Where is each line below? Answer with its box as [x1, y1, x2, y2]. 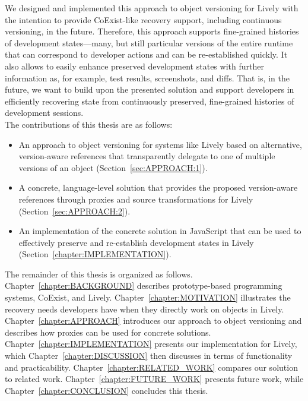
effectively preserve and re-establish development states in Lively [18, 236, 254, 248]
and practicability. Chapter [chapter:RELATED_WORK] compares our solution [5, 361, 298, 373]
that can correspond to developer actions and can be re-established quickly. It [5, 48, 288, 61]
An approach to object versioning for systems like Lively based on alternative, [18, 138, 302, 150]
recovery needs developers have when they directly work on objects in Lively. [5, 302, 284, 315]
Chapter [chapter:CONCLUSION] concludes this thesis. [5, 384, 208, 396]
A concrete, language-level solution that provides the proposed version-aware [18, 181, 298, 194]
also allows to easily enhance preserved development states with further [5, 59, 264, 72]
